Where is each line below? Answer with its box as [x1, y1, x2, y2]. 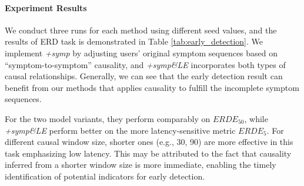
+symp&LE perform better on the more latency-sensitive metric [5, 124, 236, 136]
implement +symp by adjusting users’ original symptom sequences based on [5, 46, 278, 59]
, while [244, 112, 268, 124]
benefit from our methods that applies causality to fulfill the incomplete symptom [5, 81, 299, 93]
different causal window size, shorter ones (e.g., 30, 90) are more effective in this [5, 136, 293, 148]
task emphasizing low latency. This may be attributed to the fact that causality [5, 147, 292, 159]
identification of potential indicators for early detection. [5, 170, 205, 182]
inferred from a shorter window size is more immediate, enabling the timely [5, 158, 276, 171]
